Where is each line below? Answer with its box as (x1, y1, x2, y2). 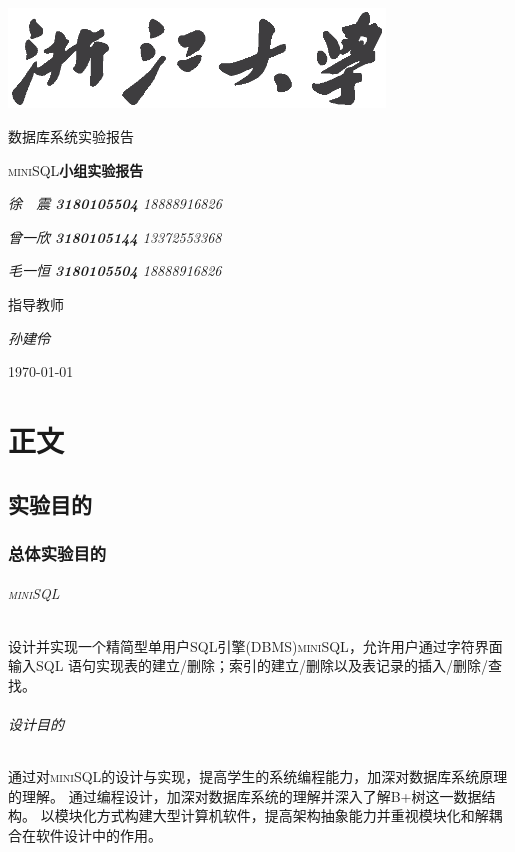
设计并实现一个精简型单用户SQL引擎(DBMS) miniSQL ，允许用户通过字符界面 (8, 635, 503, 656)
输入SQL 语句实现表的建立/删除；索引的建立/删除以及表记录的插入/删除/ (8, 655, 489, 676)
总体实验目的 (8, 540, 107, 565)
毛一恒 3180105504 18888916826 (8, 260, 222, 281)
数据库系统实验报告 (8, 126, 134, 147)
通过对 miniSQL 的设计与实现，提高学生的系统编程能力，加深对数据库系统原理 (8, 766, 508, 787)
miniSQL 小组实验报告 (8, 159, 144, 180)
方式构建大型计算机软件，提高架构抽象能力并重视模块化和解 (96, 805, 489, 826)
